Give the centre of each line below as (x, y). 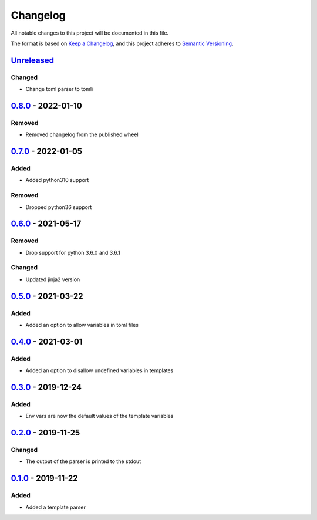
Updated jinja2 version (53, 279)
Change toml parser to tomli (59, 89)
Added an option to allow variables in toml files (82, 325)
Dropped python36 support (59, 207)
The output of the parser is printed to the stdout (83, 461)
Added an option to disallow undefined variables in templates (100, 370)
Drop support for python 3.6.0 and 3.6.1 (73, 252)
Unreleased (33, 60)
